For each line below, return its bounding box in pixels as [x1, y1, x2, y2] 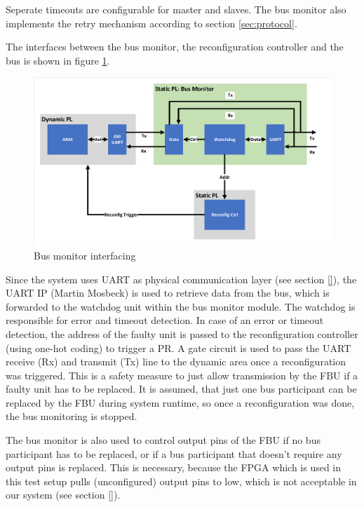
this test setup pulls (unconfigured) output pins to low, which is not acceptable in [6, 473, 357, 488]
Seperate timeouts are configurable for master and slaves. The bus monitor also [6, 2, 346, 16]
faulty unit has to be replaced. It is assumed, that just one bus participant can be [6, 381, 357, 396]
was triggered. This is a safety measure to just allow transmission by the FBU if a [6, 367, 358, 382]
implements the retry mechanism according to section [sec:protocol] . [6, 15, 297, 30]
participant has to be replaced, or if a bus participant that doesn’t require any [6, 446, 342, 461]
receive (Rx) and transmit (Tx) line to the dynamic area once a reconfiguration [6, 354, 346, 369]
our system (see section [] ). [6, 487, 121, 502]
